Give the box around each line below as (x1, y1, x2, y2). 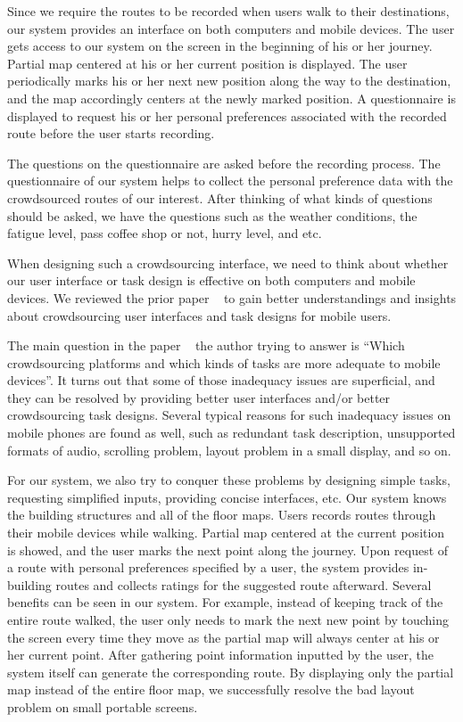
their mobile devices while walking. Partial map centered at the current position (7, 523, 445, 542)
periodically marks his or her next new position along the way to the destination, (7, 71, 451, 90)
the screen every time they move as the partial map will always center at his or (7, 628, 440, 646)
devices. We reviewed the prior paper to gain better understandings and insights (7, 288, 457, 307)
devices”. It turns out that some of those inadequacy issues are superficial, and (7, 371, 435, 390)
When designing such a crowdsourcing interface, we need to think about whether (7, 253, 449, 272)
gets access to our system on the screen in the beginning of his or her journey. (7, 37, 433, 55)
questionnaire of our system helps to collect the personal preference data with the (7, 171, 453, 190)
